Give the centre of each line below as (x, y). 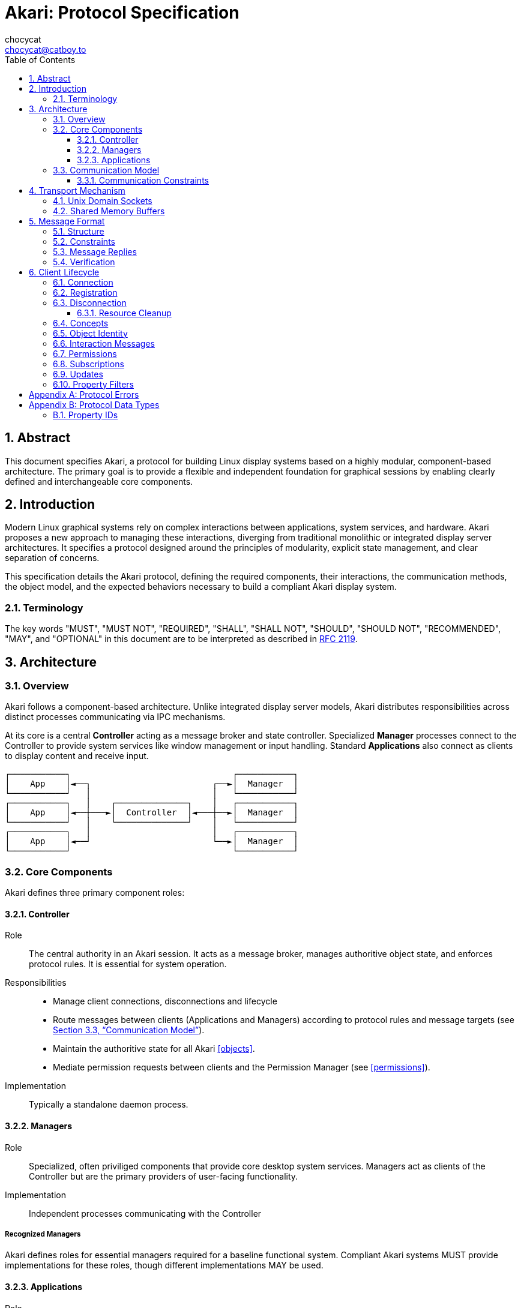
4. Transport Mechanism (77, 190)
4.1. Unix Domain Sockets (103, 200)
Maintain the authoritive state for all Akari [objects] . (154, 1049)
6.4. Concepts (81, 323)
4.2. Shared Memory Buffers (109, 211)
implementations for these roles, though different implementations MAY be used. (164, 1265)
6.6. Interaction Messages (104, 343)
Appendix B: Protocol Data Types (94, 404)
